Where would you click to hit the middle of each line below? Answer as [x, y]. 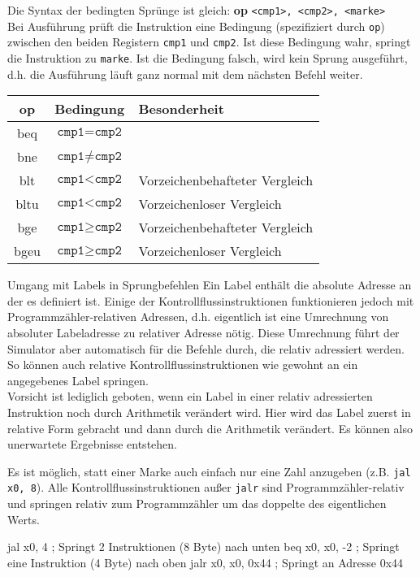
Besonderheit [181, 109]
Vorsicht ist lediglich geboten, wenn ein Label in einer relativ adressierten [190, 396]
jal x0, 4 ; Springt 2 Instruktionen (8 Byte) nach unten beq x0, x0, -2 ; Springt [204, 547]
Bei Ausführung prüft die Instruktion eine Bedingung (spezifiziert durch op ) [196, 26]
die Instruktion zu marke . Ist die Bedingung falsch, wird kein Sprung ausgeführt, [208, 57]
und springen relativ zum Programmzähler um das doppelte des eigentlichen [197, 503]
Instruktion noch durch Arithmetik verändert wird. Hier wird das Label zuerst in [209, 412]
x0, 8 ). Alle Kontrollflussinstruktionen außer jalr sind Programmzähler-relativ [206, 487]
